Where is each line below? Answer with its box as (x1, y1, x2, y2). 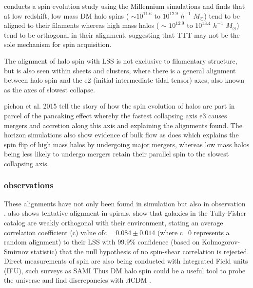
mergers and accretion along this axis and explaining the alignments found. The (4, 120, 242, 130)
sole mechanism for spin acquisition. (4, 39, 112, 49)
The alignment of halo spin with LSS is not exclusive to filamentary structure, (4, 55, 237, 66)
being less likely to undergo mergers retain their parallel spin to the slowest (4, 149, 229, 159)
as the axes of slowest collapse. (4, 84, 95, 94)
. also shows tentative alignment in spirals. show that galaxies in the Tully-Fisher (4, 208, 247, 218)
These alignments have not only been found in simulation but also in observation (4, 198, 246, 208)
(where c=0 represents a (157, 227, 230, 237)
